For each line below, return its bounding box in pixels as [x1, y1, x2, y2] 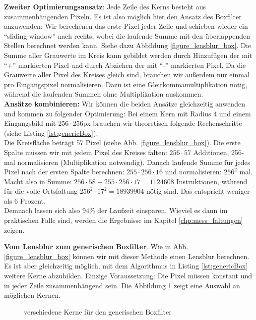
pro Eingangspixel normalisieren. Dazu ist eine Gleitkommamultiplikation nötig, [4, 79, 248, 89]
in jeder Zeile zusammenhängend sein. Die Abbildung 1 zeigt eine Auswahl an [4, 280, 240, 290]
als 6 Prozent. [4, 195, 46, 206]
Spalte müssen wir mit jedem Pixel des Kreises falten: [4, 147, 167, 157]
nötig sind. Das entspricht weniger [146, 186, 250, 196]
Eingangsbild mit [4, 118, 56, 128]
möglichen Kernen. [4, 290, 61, 300]
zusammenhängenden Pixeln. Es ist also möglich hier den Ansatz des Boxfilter [4, 11, 242, 21]
